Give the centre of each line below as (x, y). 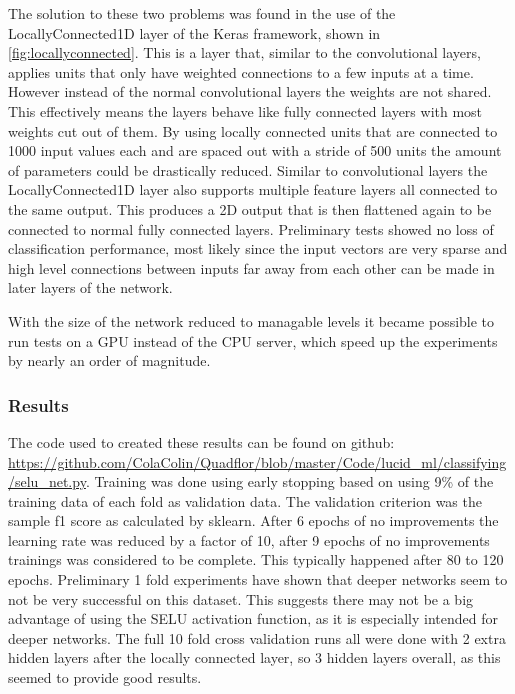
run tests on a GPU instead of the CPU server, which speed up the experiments (253, 340)
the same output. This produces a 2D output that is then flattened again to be (250, 208)
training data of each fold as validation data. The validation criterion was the (245, 500)
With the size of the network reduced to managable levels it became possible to (251, 320)
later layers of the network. (90, 287)
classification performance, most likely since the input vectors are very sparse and (258, 248)
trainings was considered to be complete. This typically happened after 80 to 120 (256, 559)
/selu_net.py (47, 481)
